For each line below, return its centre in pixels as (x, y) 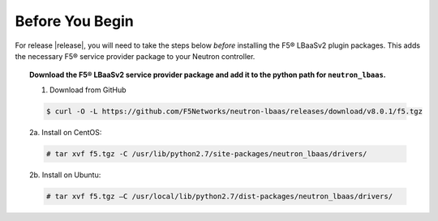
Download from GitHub (88, 90)
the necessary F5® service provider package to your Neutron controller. (135, 56)
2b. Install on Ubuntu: (65, 175)
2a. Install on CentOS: (66, 132)
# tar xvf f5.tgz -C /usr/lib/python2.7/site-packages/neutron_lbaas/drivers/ (206, 153)
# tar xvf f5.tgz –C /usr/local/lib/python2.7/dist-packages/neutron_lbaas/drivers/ (219, 196)
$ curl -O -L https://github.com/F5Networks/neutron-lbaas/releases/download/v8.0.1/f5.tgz (234, 111)
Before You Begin (74, 21)
